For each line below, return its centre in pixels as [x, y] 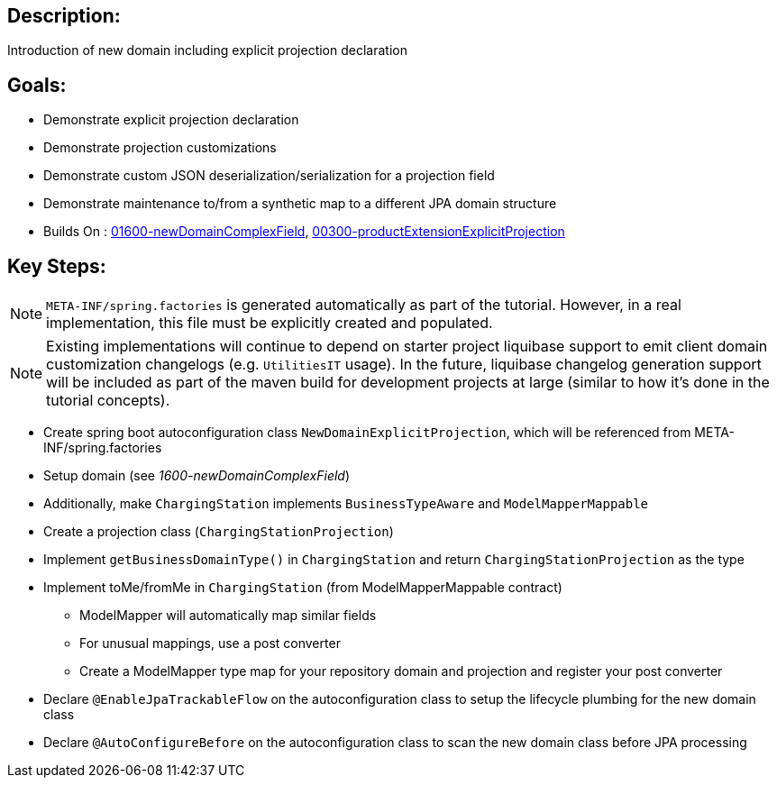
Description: [64, 16]
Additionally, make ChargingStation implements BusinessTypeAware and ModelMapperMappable [346, 504]
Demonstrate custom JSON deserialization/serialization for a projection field [269, 176]
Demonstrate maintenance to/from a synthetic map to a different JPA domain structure [300, 204]
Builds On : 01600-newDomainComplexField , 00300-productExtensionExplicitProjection [304, 232]
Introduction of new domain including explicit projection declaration [207, 50]
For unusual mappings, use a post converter [210, 644]
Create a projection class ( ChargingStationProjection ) [219, 532]
